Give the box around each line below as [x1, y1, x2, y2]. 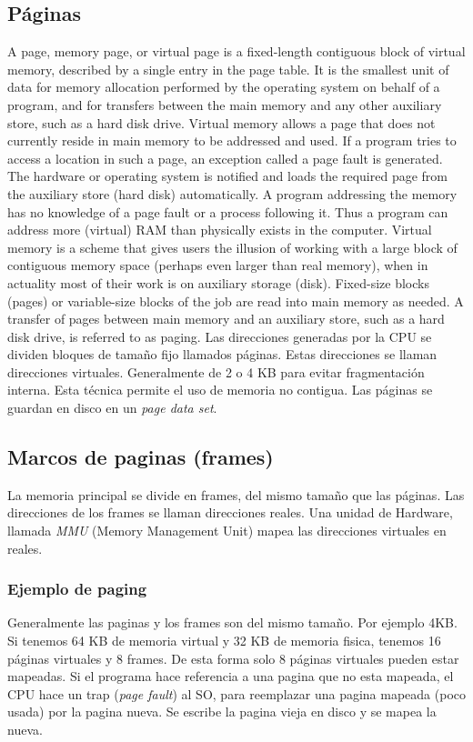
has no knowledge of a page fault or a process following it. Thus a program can [7, 202, 448, 221]
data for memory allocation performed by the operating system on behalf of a [7, 77, 440, 96]
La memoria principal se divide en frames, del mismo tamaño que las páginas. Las [7, 485, 465, 504]
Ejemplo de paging [7, 577, 147, 600]
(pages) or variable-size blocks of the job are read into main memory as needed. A [7, 291, 464, 310]
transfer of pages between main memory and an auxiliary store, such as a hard [7, 309, 445, 328]
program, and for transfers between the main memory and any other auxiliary [7, 95, 442, 114]
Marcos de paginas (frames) [7, 443, 274, 471]
